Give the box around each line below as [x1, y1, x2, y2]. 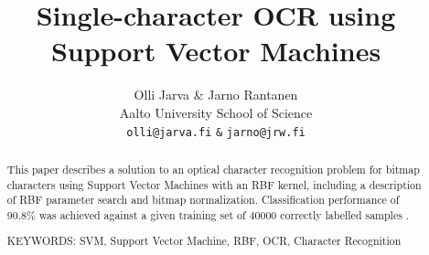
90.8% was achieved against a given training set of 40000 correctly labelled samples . [6, 207, 410, 222]
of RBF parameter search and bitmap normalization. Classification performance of [6, 192, 400, 207]
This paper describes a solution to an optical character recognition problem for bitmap [6, 161, 420, 176]
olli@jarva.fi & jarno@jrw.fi [126, 125, 306, 139]
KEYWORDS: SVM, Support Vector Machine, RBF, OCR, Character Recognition [6, 233, 402, 249]
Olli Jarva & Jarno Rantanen [134, 85, 298, 104]
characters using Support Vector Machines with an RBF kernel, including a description [6, 176, 422, 192]
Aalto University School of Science [119, 102, 313, 122]
